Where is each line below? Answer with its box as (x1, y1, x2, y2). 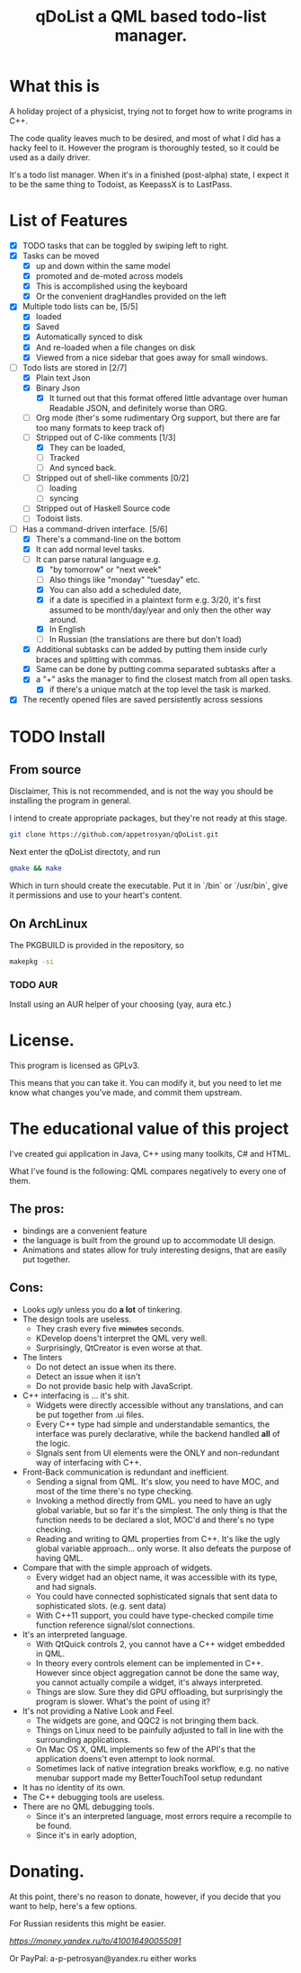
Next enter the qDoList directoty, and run (9, 847, 161, 857)
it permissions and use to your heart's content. (9, 890, 182, 901)
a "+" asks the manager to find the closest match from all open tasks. (35, 674, 293, 685)
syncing (49, 493, 79, 504)
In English (49, 623, 86, 634)
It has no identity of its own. (22, 1781, 126, 1792)
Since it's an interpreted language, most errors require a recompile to (35, 1810, 292, 1821)
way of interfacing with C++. (35, 1457, 142, 1467)
